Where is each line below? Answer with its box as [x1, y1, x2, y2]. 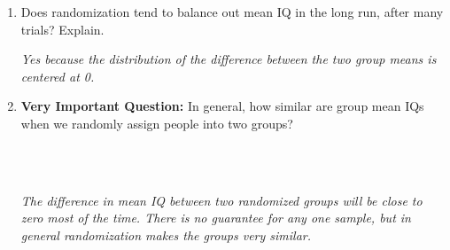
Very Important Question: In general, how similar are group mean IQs [20, 97, 424, 115]
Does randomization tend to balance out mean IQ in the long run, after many [20, 3, 444, 20]
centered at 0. [20, 66, 95, 85]
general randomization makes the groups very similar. [20, 225, 312, 244]
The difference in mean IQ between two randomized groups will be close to [20, 191, 423, 209]
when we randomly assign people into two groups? [20, 113, 293, 132]
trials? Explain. [20, 20, 105, 38]
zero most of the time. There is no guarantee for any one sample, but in [20, 208, 411, 227]
